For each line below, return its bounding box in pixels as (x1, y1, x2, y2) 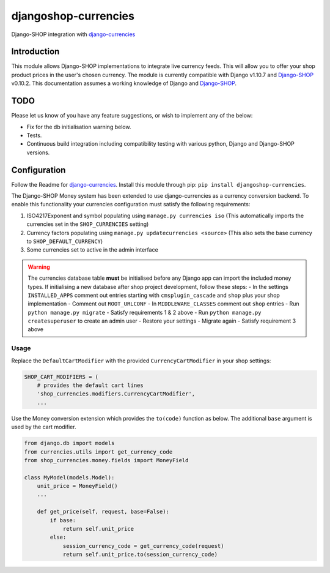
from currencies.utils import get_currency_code (24, 448, 173, 455)
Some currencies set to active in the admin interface (26, 246, 158, 253)
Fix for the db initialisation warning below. (26, 123, 131, 130)
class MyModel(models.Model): (24, 474, 115, 481)
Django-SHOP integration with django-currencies (11, 31, 136, 38)
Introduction (11, 47, 60, 57)
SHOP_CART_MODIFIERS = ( (24, 373, 99, 380)
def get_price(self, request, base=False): (37, 508, 169, 515)
